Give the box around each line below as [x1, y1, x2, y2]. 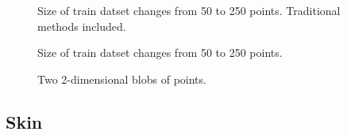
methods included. [37, 17, 126, 34]
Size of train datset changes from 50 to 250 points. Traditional [37, 2, 341, 18]
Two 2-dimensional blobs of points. [37, 70, 206, 87]
